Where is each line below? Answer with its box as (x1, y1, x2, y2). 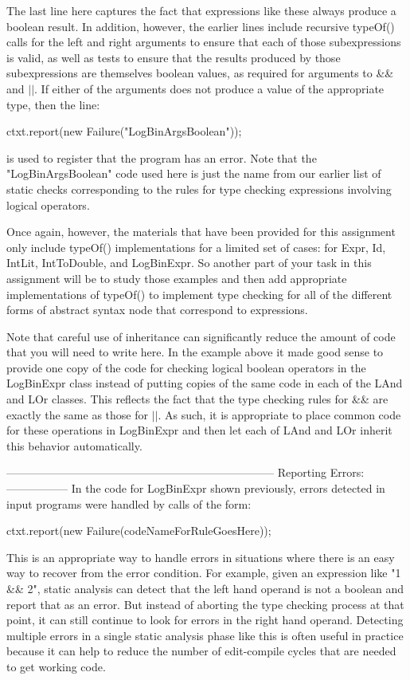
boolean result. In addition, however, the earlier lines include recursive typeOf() (6, 18, 395, 34)
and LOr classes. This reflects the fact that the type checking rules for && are (6, 391, 389, 407)
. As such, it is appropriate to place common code (158, 406, 401, 423)
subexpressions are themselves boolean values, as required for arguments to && (6, 65, 394, 81)
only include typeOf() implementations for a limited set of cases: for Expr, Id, (6, 238, 386, 255)
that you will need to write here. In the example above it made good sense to (6, 344, 384, 360)
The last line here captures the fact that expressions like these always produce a (6, 2, 396, 18)
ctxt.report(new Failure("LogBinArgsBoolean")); (6, 123, 242, 140)
